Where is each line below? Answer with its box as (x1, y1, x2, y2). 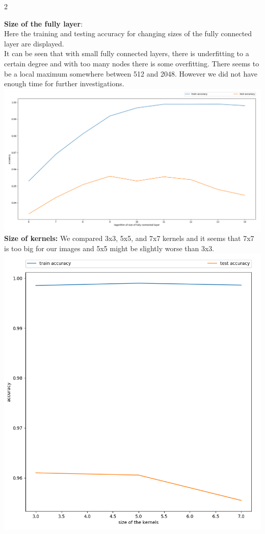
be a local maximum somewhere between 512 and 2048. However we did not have (4, 68, 258, 79)
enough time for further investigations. (4, 78, 124, 89)
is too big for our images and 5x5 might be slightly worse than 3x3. (4, 243, 215, 253)
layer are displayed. (4, 38, 64, 48)
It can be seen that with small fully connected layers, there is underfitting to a (4, 48, 249, 59)
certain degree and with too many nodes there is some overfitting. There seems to (4, 58, 259, 68)
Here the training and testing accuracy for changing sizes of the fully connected (4, 28, 252, 39)
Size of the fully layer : (4, 18, 83, 29)
